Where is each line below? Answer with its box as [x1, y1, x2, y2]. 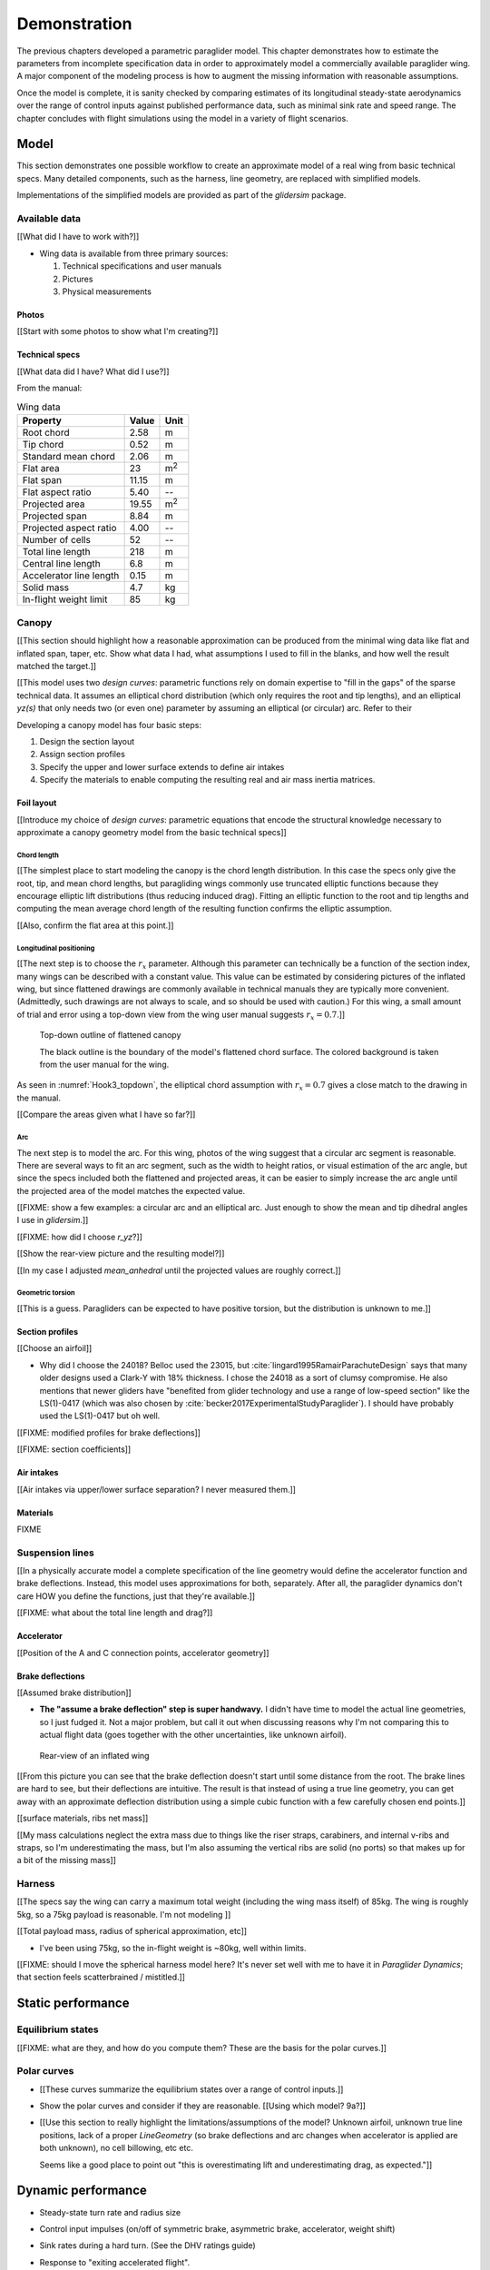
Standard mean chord [22, 449, 115, 462]
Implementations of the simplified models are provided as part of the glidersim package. [16, 190, 347, 201]
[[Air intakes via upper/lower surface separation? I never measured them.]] [16, 1484, 297, 1495]
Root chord [22, 426, 70, 439]
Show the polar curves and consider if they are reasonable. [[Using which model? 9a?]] [39, 2100, 367, 2111]
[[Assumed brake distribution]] [16, 1687, 132, 1698]
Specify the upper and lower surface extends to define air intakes [39, 761, 285, 772]
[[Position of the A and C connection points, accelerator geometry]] [16, 1647, 269, 1658]
